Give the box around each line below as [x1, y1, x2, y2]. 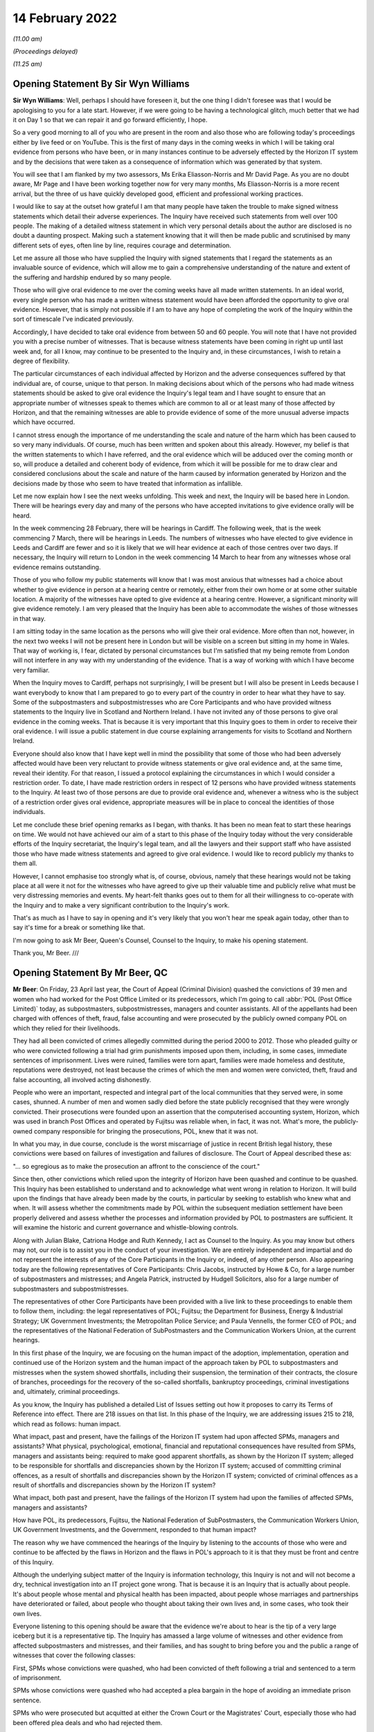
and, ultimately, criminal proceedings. [12, 1388, 121, 1396]
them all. [12, 859, 37, 867]
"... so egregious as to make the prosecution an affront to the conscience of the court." [12, 1162, 260, 1170]
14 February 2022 [12, 10, 117, 26]
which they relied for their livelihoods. [12, 1024, 121, 1032]
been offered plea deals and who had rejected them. [12, 1718, 163, 1726]
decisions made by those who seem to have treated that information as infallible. [12, 479, 243, 488]
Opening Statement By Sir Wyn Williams [12, 78, 190, 90]
